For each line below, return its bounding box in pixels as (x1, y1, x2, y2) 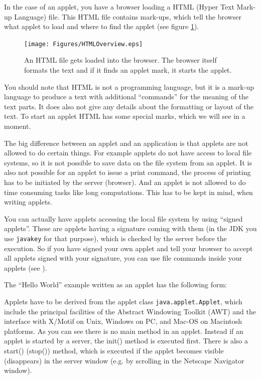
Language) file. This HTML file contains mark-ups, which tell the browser (14, 11, 241, 22)
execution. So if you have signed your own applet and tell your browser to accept (4, 243, 253, 253)
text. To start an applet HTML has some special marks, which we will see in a (4, 111, 245, 121)
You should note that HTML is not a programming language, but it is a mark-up (4, 81, 254, 92)
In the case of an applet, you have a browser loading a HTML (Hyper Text (4, 2, 234, 12)
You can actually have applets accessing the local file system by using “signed (4, 213, 243, 224)
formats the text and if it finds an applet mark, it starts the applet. (24, 65, 232, 75)
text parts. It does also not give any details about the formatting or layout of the (4, 101, 254, 111)
